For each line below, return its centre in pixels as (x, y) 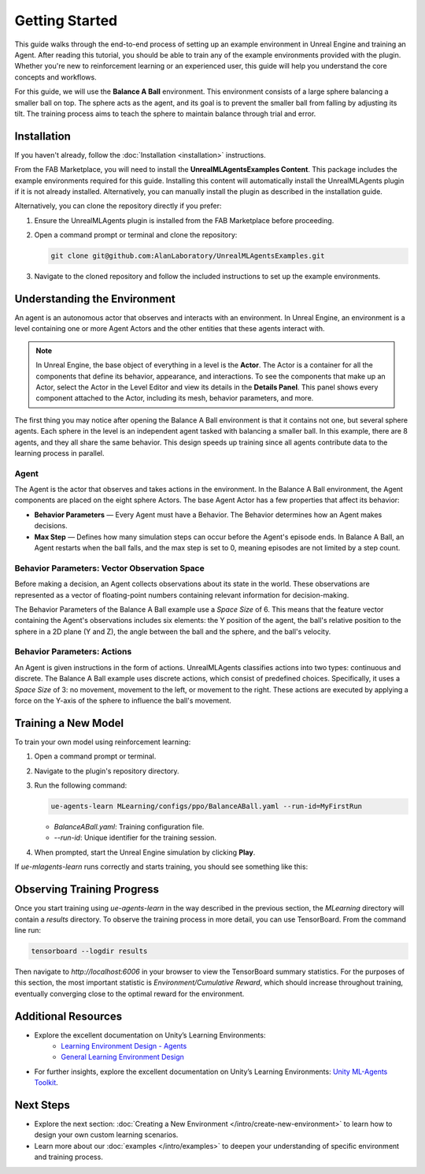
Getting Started (66, 20)
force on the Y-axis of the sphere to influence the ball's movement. (123, 701)
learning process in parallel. (60, 453)
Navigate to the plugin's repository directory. (107, 771)
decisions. (51, 526)
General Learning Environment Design (123, 1057)
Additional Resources (68, 1016)
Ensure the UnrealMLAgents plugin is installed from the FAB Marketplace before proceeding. (184, 220)
